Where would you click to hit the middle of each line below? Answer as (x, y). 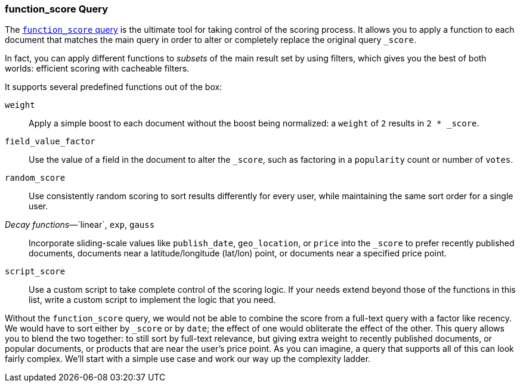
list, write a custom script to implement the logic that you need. (152, 300)
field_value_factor (50, 142)
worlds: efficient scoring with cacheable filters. (97, 69)
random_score (35, 178)
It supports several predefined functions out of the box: (114, 87)
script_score (35, 272)
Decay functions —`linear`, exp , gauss (80, 225)
